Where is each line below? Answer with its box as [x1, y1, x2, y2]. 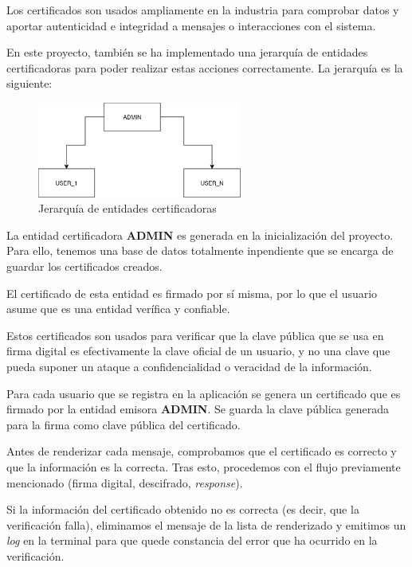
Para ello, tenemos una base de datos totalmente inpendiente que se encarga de [6, 242, 394, 259]
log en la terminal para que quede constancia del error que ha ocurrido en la [6, 532, 378, 549]
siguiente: [6, 75, 53, 92]
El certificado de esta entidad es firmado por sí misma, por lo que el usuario [6, 284, 378, 301]
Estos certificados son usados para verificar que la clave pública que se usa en [6, 327, 384, 343]
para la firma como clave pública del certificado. [6, 416, 241, 432]
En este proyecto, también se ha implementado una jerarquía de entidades [6, 44, 368, 61]
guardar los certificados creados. [6, 257, 163, 274]
